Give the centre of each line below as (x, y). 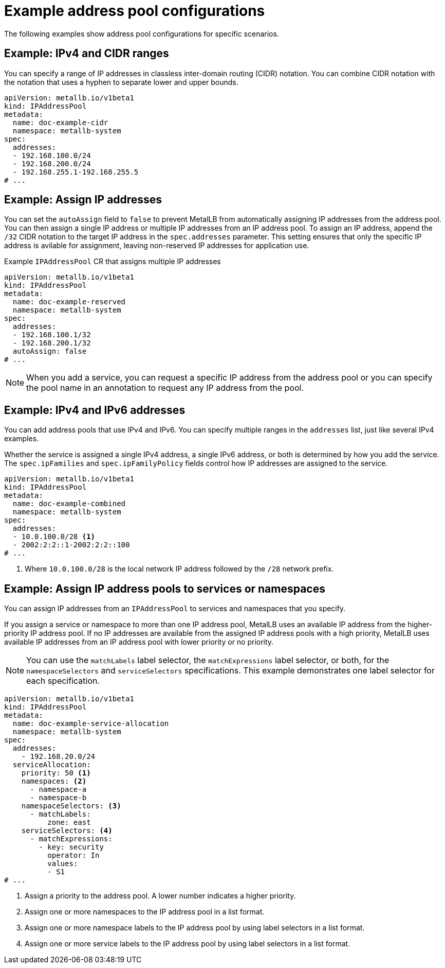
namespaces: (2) (54, 781)
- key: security (71, 847)
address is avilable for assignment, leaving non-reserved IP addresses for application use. (157, 246)
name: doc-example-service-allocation (91, 724)
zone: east (69, 823)
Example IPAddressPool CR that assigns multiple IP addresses (113, 262)
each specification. (63, 681)
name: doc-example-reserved (69, 302)
